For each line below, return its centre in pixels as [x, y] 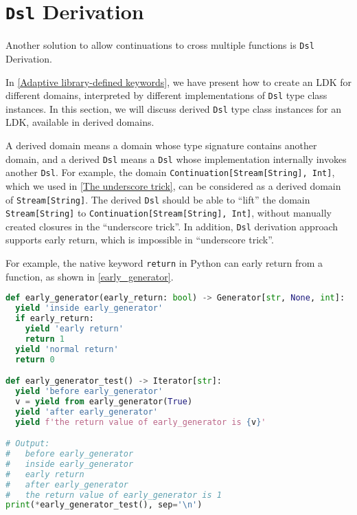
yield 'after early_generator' [87, 412]
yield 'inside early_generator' [89, 308]
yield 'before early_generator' [89, 391]
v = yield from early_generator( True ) [104, 401]
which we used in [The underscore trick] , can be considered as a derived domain [173, 185]
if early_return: [55, 319]
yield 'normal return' [67, 349]
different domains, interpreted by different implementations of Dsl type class [166, 95]
